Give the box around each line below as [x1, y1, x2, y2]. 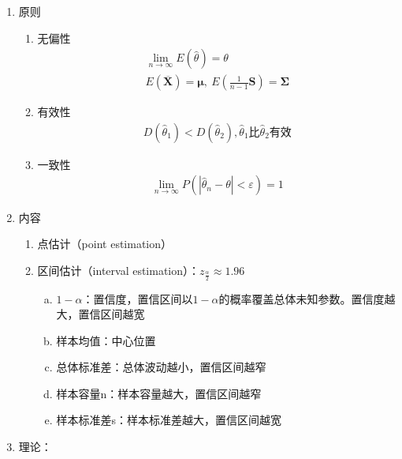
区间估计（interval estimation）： [37, 261, 200, 278]
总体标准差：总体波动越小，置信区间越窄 [56, 359, 266, 375]
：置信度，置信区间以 [82, 290, 193, 307]
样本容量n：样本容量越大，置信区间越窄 [56, 385, 262, 401]
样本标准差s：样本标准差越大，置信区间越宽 [56, 412, 281, 428]
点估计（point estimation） [37, 235, 173, 252]
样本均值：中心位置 [56, 332, 156, 348]
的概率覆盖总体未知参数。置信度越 [218, 290, 396, 307]
